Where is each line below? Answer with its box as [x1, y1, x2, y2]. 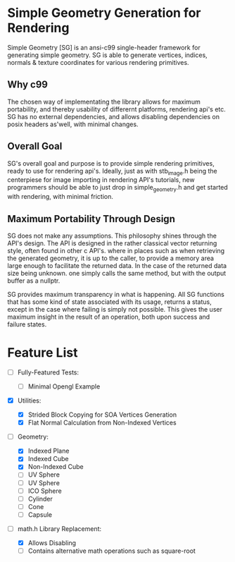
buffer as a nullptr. [7, 276, 61, 285]
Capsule [27, 510, 53, 519]
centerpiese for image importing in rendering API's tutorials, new [7, 176, 195, 184]
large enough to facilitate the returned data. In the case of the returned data [7, 261, 227, 269]
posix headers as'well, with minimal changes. [7, 120, 139, 128]
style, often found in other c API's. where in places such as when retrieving [7, 246, 225, 255]
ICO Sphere [27, 487, 62, 495]
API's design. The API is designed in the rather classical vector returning [7, 238, 217, 248]
